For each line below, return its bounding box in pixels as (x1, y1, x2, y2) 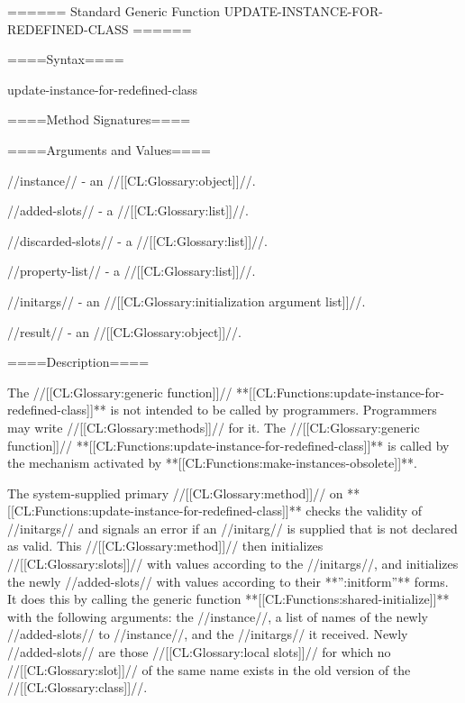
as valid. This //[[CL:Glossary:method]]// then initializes (7, 536, 324, 555)
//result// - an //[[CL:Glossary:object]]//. (7, 322, 242, 341)
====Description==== (7, 352, 150, 371)
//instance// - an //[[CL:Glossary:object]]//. (7, 170, 256, 189)
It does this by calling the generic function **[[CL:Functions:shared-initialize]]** (7, 589, 450, 608)
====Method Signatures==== (7, 110, 191, 129)
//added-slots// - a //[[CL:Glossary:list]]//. (7, 201, 249, 220)
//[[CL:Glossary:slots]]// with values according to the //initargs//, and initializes (7, 554, 459, 573)
